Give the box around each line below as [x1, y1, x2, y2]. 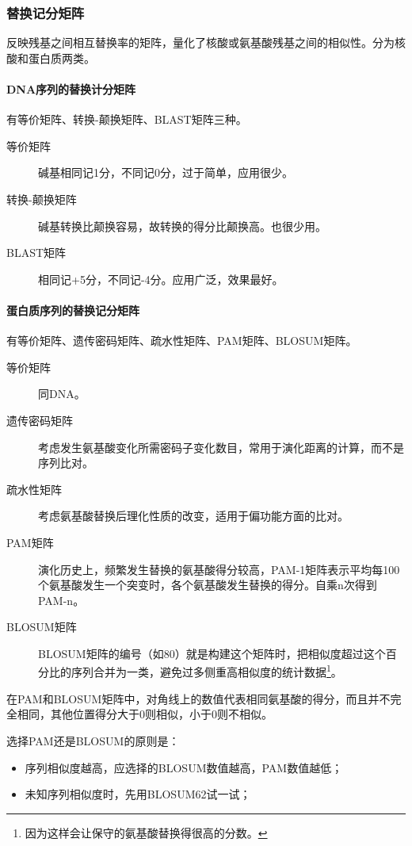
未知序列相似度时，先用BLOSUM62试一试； [25, 786, 251, 802]
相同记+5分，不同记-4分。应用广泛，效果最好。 [38, 270, 284, 287]
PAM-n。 [38, 591, 85, 608]
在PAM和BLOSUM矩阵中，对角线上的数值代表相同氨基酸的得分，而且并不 [6, 690, 391, 706]
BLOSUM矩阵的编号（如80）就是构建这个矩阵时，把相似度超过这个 [38, 645, 386, 661]
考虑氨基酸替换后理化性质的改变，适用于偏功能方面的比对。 [38, 507, 349, 524]
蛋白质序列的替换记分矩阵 [6, 301, 139, 318]
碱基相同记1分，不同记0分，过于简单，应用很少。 [38, 164, 293, 181]
